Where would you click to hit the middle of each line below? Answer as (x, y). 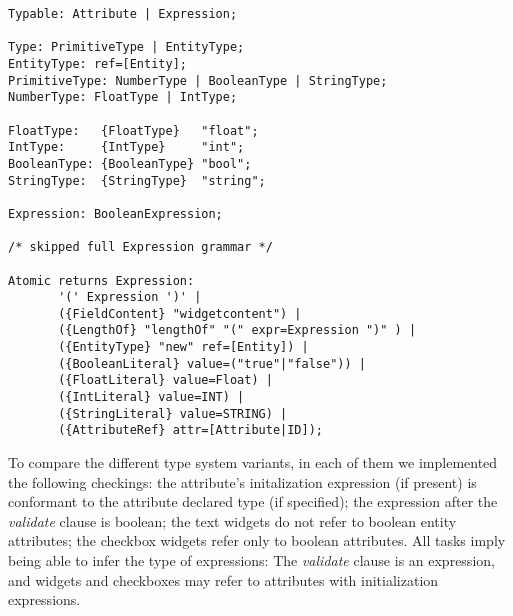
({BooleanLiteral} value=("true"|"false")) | (212, 363)
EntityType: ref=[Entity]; (97, 63)
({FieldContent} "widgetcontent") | (180, 313)
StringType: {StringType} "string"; (137, 180)
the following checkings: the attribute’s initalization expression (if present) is (242, 481)
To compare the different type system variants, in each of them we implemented (253, 462)
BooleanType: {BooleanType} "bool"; (130, 163)
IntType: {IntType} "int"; (126, 147)
